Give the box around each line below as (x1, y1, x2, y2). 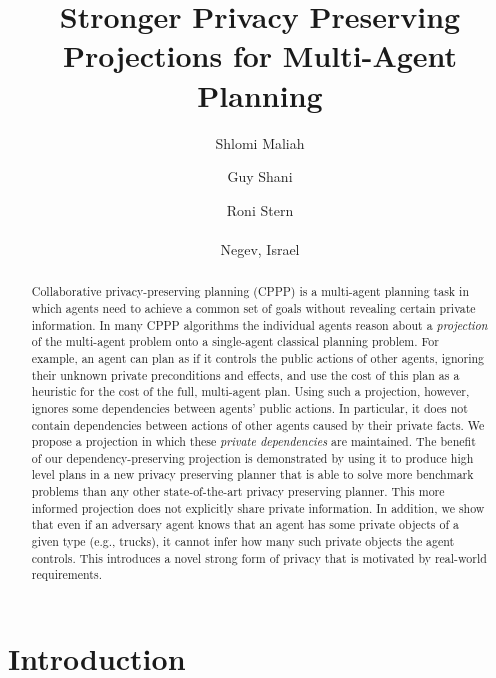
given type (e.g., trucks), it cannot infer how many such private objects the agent (31, 533, 455, 550)
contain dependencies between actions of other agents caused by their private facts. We (31, 416, 485, 433)
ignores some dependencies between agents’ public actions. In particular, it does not (31, 399, 468, 416)
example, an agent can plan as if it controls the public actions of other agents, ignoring (31, 349, 485, 366)
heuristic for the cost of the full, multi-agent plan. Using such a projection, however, (31, 383, 470, 400)
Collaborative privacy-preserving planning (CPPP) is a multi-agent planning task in (31, 283, 470, 300)
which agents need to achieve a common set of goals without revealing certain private (31, 299, 476, 316)
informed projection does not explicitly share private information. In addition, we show (31, 499, 485, 516)
